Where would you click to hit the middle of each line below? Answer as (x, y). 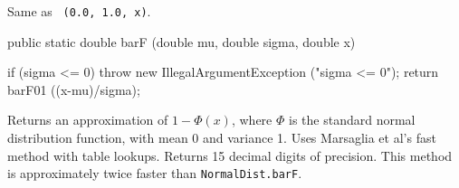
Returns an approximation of (88, 120)
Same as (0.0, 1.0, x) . (79, 11)
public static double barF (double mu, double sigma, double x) (182, 41)
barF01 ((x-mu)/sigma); (74, 89)
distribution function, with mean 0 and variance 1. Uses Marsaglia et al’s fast (222, 138)
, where (252, 120)
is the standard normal (352, 120)
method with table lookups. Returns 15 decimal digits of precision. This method (230, 155)
